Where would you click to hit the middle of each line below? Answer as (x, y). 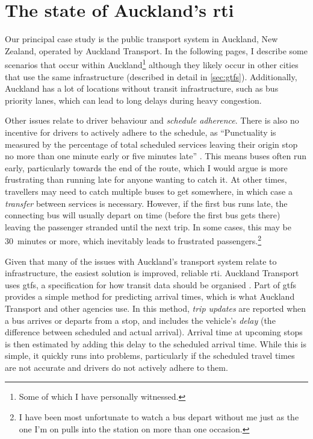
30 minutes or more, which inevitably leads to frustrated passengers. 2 (133, 240)
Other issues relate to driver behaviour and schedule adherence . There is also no (152, 120)
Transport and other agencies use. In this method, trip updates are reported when (156, 308)
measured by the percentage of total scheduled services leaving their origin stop (151, 144)
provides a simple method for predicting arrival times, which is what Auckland (150, 296)
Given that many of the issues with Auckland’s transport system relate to (141, 261)
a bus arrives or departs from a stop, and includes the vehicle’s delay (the (140, 320)
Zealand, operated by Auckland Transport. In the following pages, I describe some (156, 50)
